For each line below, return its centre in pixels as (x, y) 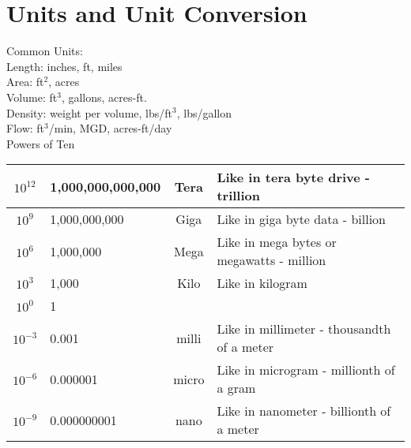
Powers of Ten (41, 143)
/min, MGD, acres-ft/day (110, 128)
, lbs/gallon (204, 112)
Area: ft (25, 82)
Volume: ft (32, 97)
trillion (238, 196)
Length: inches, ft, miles (64, 66)
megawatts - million (271, 260)
